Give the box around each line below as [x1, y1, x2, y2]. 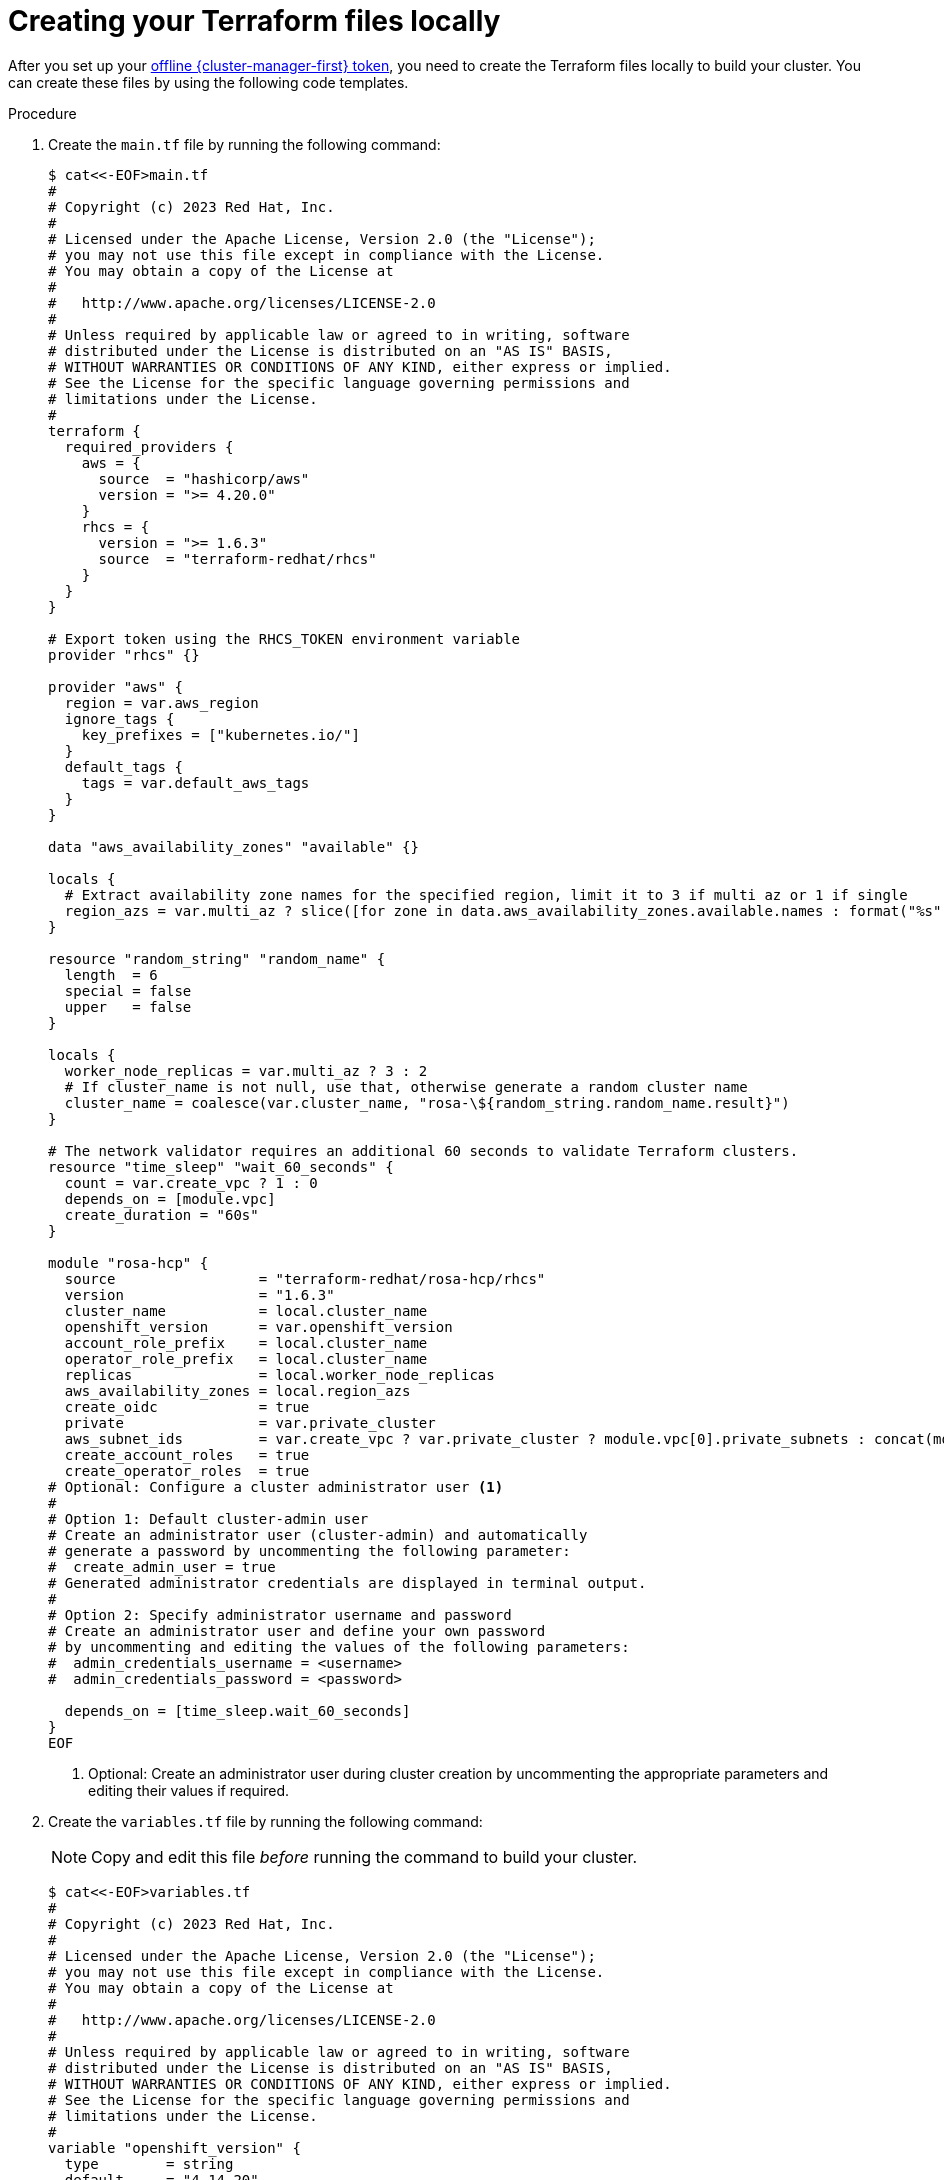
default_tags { [64, 758, 183, 775]
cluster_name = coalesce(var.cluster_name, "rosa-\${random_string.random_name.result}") [64, 1094, 790, 1111]
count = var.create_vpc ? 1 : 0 [64, 1174, 318, 1191]
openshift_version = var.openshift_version [64, 1318, 453, 1335]
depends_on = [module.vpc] [64, 1190, 276, 1207]
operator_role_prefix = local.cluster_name [64, 1350, 428, 1367]
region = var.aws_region [64, 694, 259, 711]
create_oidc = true [64, 1398, 310, 1415]
